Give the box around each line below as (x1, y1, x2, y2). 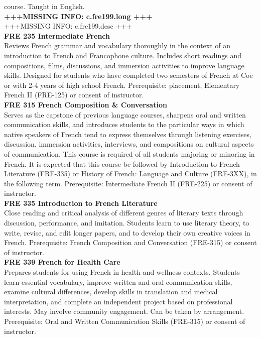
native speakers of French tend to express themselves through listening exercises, (4, 129, 251, 139)
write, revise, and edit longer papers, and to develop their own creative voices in (4, 227, 250, 238)
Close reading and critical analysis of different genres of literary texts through (4, 207, 243, 218)
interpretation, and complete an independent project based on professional (4, 296, 233, 306)
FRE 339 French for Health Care (4, 257, 120, 267)
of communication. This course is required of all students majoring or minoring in (4, 148, 255, 159)
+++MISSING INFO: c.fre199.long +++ (4, 11, 153, 21)
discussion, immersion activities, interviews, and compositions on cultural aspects (4, 139, 254, 149)
